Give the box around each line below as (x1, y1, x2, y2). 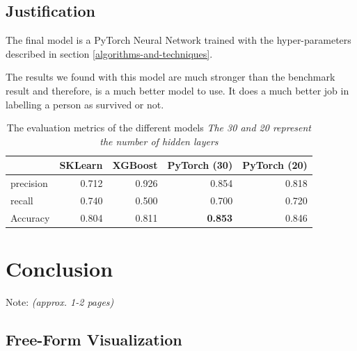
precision (10, 176, 48, 190)
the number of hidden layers (100, 133, 219, 148)
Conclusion (6, 254, 113, 283)
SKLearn (59, 158, 103, 172)
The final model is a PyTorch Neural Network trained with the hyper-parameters (6, 33, 351, 47)
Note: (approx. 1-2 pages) (6, 295, 114, 309)
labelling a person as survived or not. (6, 97, 164, 111)
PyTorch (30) (167, 158, 233, 172)
